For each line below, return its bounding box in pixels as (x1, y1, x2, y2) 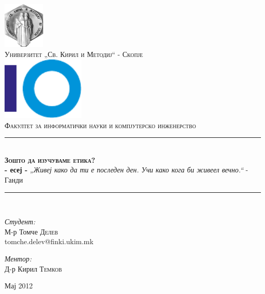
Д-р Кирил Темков (5, 263, 62, 274)
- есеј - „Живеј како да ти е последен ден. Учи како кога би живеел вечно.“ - (5, 164, 248, 175)
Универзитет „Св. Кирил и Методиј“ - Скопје (5, 49, 143, 60)
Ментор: (5, 253, 32, 263)
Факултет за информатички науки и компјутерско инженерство (5, 120, 196, 130)
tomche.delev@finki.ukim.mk (5, 236, 94, 247)
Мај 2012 (5, 280, 33, 291)
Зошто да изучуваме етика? (5, 154, 96, 165)
